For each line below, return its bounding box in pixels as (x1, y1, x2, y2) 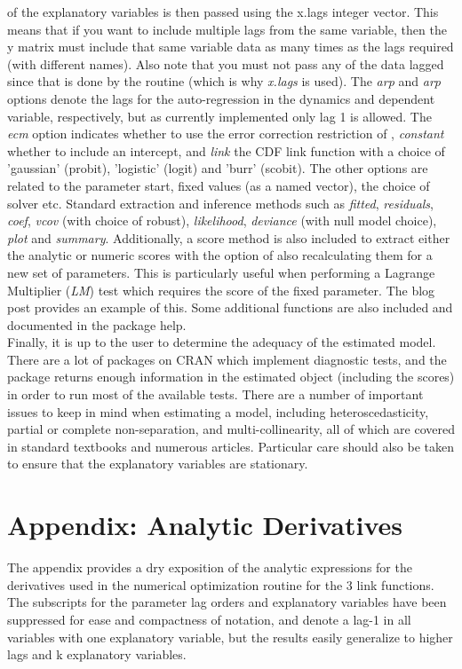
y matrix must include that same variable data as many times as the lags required (7, 37, 454, 56)
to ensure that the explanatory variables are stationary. (7, 454, 308, 473)
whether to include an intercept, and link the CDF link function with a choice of (7, 141, 445, 160)
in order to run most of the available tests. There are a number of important (7, 385, 424, 404)
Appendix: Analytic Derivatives (7, 507, 402, 543)
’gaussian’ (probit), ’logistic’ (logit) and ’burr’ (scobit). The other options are (7, 159, 428, 177)
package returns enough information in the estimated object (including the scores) (7, 367, 455, 386)
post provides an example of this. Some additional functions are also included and (7, 298, 453, 317)
